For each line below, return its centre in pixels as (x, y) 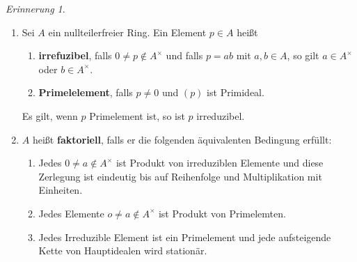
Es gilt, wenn (50, 115)
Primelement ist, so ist (137, 115)
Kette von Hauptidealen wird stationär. (123, 251)
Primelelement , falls (86, 92)
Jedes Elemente (71, 213)
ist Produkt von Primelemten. (222, 213)
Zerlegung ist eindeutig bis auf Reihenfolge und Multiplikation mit (180, 176)
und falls (184, 55)
